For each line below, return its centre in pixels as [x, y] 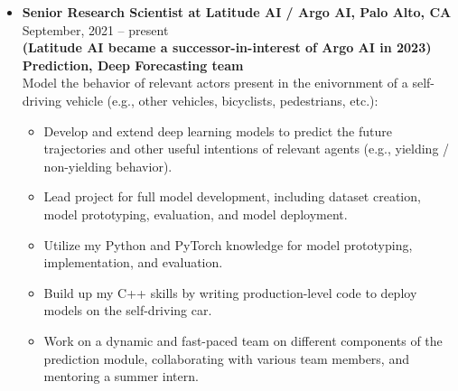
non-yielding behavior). [108, 166]
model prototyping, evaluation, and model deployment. [196, 214]
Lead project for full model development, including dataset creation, [232, 196]
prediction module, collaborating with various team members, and [226, 358]
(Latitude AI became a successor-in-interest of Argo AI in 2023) [227, 47]
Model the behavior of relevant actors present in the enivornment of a [215, 83]
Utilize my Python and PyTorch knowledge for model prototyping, [228, 244]
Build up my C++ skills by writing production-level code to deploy [230, 292]
